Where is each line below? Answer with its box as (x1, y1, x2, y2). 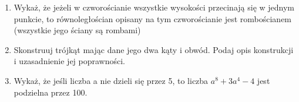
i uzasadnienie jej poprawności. (14, 55, 126, 67)
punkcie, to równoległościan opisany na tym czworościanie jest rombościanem (14, 12, 292, 24)
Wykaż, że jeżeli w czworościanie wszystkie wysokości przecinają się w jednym (14, 1, 295, 13)
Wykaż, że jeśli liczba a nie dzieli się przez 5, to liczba (14, 74, 209, 86)
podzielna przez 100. (14, 86, 88, 98)
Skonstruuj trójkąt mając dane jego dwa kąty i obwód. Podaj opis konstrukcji (14, 43, 294, 55)
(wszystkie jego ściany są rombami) (14, 24, 141, 36)
